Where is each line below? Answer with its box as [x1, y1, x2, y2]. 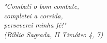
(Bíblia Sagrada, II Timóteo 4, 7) [4, 29, 103, 39]
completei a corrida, [4, 10, 63, 20]
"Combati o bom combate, [4, 1, 79, 11]
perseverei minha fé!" [4, 20, 66, 30]
